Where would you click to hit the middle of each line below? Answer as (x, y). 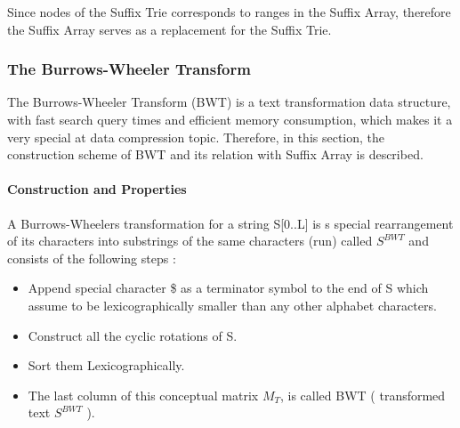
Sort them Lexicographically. (106, 365)
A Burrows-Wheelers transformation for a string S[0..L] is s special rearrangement (230, 223)
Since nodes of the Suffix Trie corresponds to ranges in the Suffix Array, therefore (229, 12)
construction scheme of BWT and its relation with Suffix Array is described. (215, 154)
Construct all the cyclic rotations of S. (133, 335)
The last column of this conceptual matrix (143, 395)
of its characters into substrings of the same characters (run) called (190, 241)
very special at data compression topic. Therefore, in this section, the (196, 137)
